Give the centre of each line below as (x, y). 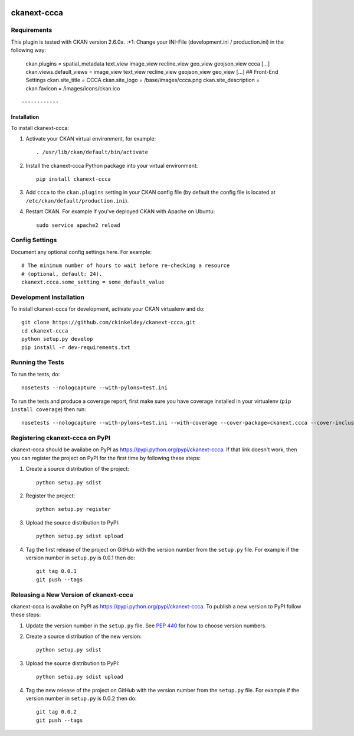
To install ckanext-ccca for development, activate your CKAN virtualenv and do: (108, 309)
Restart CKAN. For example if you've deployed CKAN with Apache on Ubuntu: (120, 211)
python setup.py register (74, 509)
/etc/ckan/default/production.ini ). (77, 200)
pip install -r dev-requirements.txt (76, 347)
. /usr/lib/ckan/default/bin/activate (92, 152)
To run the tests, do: (35, 374)
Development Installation (48, 297)
